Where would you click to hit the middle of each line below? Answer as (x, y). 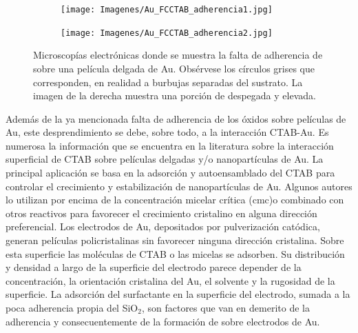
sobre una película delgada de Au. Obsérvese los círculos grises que (174, 68)
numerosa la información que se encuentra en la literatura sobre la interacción (170, 145)
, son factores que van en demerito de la (225, 307)
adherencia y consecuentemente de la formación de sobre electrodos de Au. (163, 321)
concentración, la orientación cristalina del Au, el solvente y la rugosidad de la (170, 280)
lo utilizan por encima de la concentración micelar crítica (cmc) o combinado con (175, 200)
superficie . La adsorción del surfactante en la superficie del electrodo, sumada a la (178, 294)
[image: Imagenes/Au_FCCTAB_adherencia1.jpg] (167, 10)
